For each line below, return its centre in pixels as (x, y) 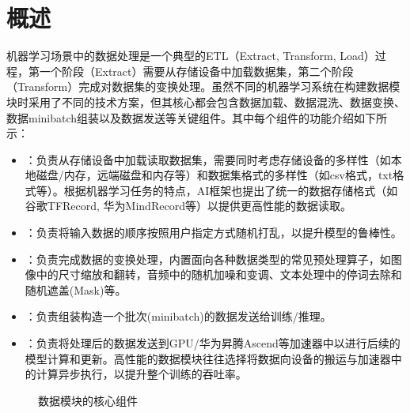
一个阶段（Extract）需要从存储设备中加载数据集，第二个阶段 (196, 71)
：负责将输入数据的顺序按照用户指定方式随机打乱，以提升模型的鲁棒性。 (213, 233)
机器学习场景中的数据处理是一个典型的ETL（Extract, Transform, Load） (191, 56)
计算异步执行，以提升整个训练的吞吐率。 (141, 374)
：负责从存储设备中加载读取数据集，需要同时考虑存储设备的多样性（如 (208, 159)
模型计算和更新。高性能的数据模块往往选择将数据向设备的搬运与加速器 (208, 358)
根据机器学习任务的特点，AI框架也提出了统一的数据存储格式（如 (231, 190)
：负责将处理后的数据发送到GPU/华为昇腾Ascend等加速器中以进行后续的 (213, 343)
